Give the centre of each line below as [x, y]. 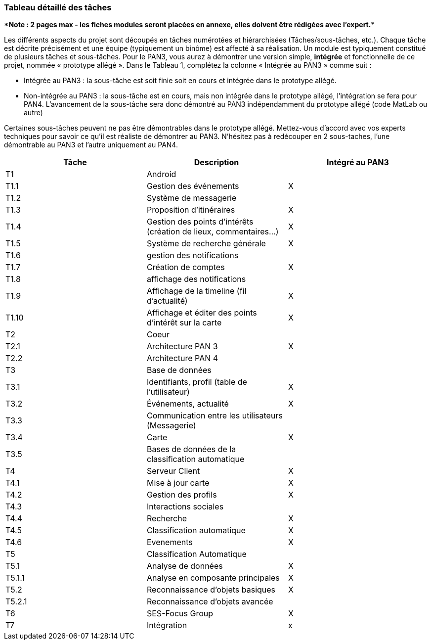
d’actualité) [167, 301]
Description [216, 162]
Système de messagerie [192, 198]
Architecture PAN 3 [182, 346]
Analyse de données [185, 566]
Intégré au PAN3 [358, 162]
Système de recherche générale [206, 244]
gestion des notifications [193, 255]
